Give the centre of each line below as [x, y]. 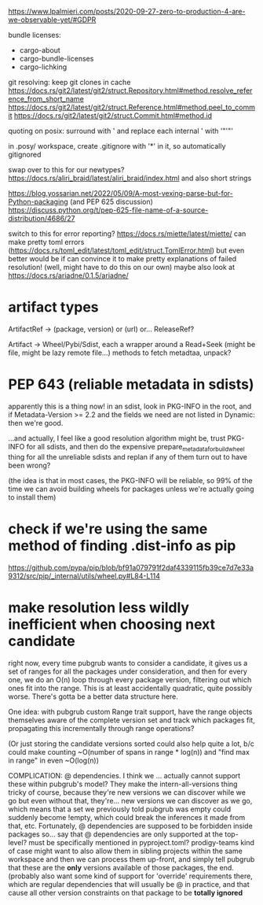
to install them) [32, 497]
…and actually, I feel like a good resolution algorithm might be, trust [117, 438]
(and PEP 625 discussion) [111, 201]
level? [18, 842]
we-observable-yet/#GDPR [52, 20]
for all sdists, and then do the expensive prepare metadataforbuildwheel [135, 447]
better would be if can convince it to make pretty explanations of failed [122, 259]
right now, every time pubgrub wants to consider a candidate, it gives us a [128, 663]
